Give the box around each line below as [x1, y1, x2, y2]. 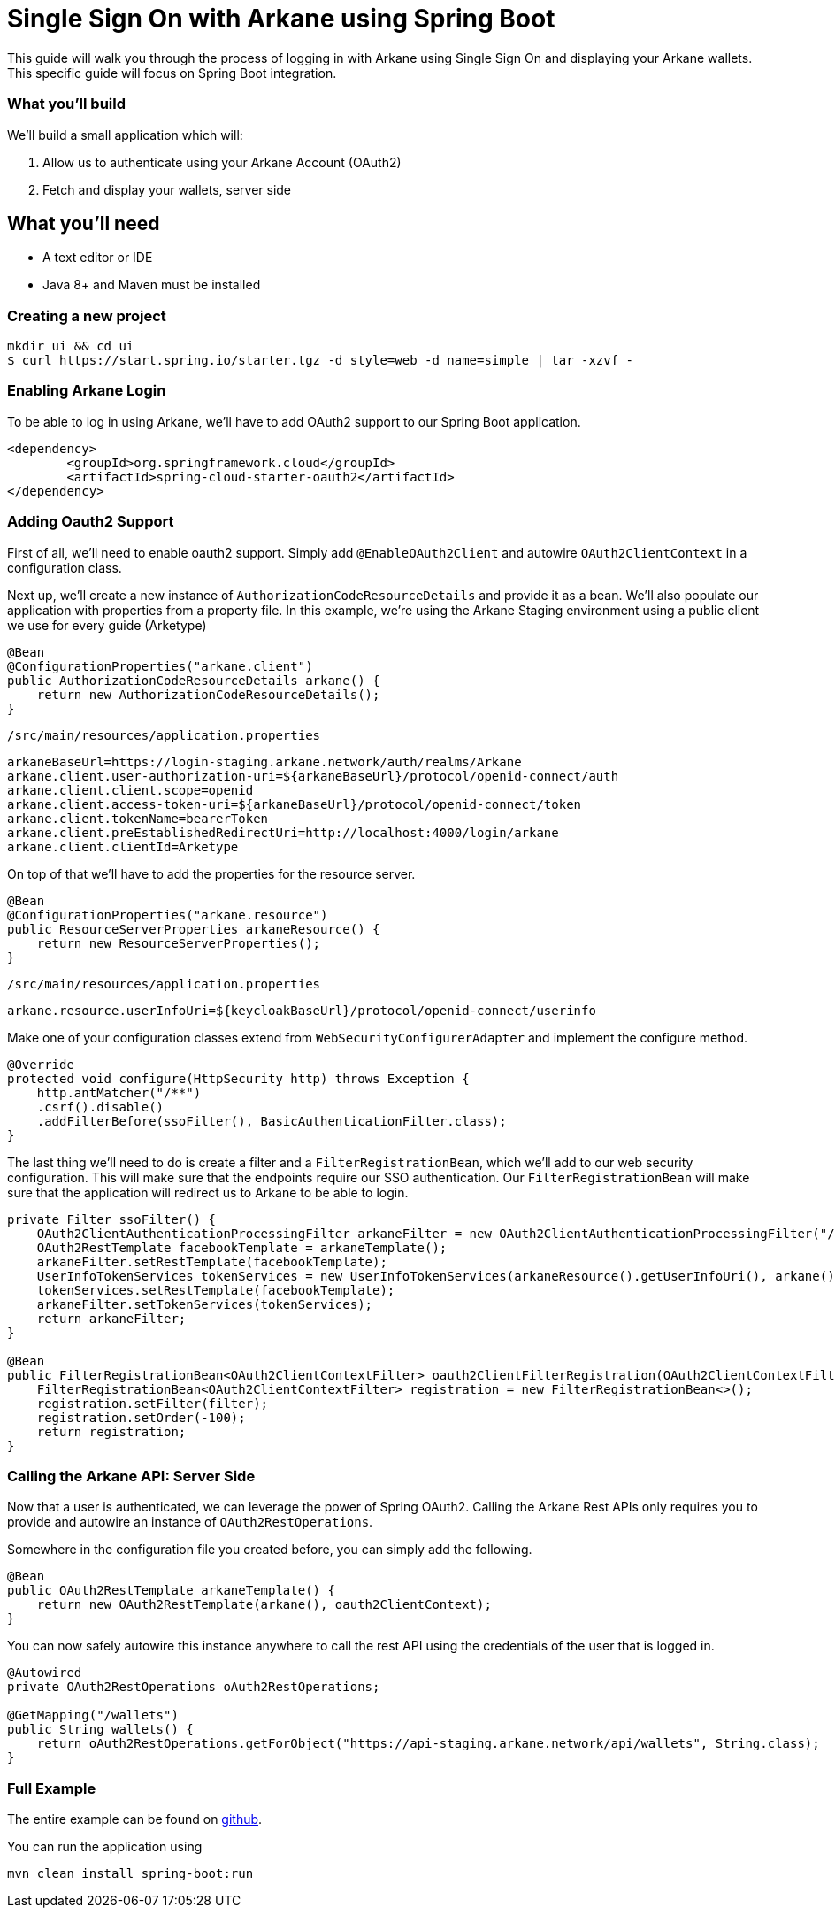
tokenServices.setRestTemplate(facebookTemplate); [36, 1282, 395, 1297]
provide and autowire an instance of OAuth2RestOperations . [7, 1514, 373, 1530]
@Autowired [7, 1665, 82, 1680]
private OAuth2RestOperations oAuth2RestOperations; [7, 1680, 380, 1695]
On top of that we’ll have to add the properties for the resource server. [7, 865, 416, 881]
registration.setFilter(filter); [36, 1396, 269, 1411]
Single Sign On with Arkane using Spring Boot [7, 4, 555, 34]
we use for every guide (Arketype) [7, 617, 207, 633]
